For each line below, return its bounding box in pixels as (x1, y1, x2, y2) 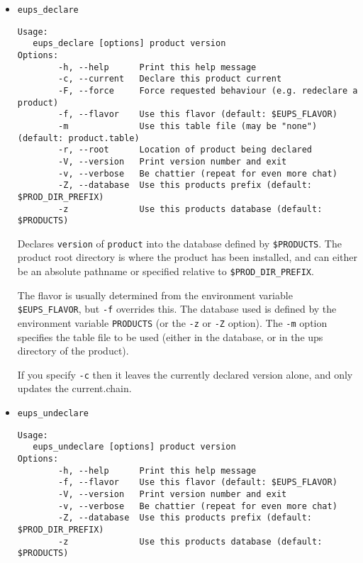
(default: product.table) (17, 133, 140, 143)
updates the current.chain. (17, 381, 132, 396)
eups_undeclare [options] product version (33, 442, 236, 452)
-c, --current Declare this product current (58, 74, 282, 84)
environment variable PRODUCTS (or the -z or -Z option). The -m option (17, 315, 328, 330)
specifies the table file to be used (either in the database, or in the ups (17, 329, 323, 344)
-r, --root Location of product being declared (58, 145, 313, 155)
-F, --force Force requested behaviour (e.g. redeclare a (58, 85, 358, 96)
